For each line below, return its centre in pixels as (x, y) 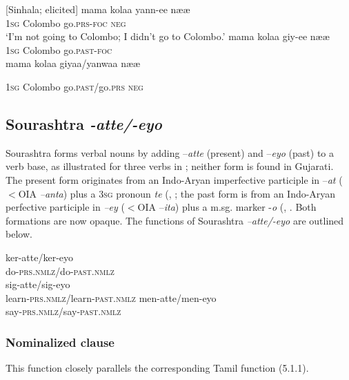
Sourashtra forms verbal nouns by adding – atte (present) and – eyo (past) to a (170, 152)
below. (19, 234)
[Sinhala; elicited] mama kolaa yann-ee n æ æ (98, 9)
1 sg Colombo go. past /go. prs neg (74, 86)
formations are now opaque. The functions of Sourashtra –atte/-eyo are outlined (175, 220)
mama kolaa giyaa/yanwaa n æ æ (73, 63)
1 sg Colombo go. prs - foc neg (66, 22)
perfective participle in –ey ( (65, 207)
